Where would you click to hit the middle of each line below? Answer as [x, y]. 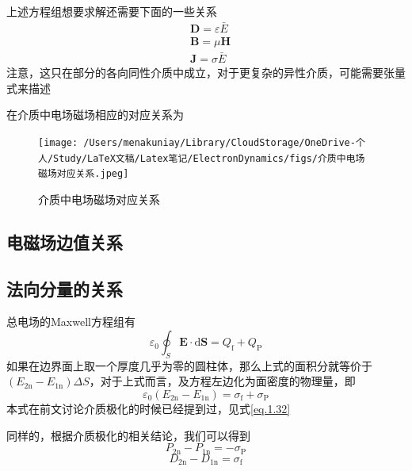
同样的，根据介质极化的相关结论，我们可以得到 [128, 435]
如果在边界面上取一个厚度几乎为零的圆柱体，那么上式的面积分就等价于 [189, 365]
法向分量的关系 [65, 288]
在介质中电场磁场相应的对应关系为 [95, 115]
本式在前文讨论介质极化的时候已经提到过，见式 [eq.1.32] [149, 409]
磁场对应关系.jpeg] [84, 174]
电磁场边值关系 [65, 241]
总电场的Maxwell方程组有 [71, 322]
